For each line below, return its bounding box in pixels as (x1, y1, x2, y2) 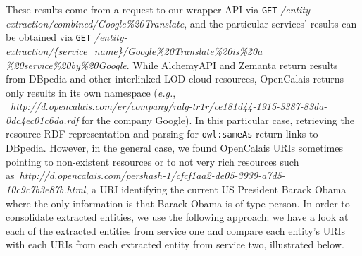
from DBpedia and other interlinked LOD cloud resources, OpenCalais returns (6, 71, 344, 86)
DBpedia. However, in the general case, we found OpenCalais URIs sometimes (6, 140, 343, 155)
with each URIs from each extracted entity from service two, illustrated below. (6, 237, 344, 252)
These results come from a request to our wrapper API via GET (6, 2, 277, 16)
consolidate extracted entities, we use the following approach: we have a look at (6, 209, 349, 224)
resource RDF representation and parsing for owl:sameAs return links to (6, 126, 318, 141)
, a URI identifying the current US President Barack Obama (85, 181, 347, 196)
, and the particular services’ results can (184, 16, 357, 30)
